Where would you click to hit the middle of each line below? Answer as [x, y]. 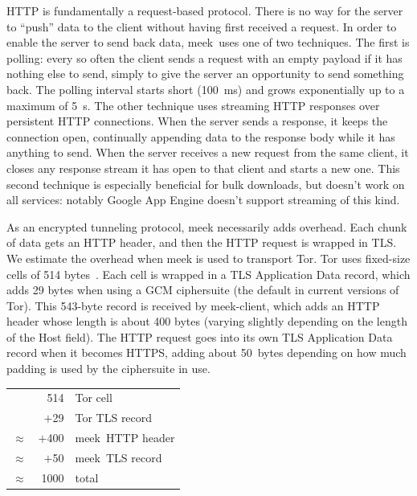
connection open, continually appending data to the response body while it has [201, 136]
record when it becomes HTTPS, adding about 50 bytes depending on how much [206, 353]
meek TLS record [119, 457]
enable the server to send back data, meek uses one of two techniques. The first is [208, 42]
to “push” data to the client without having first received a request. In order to [202, 26]
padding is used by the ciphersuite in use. [108, 369]
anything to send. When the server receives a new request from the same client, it [208, 152]
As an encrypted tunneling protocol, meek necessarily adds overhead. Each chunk [207, 226]
